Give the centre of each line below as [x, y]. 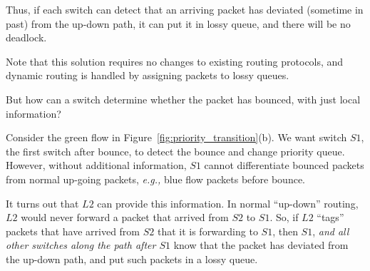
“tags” [330, 217]
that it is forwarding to [207, 231]
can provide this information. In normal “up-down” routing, [228, 203]
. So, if [284, 217]
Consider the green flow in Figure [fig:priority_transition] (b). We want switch [176, 137]
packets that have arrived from [73, 231]
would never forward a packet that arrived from [125, 217]
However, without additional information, [96, 165]
